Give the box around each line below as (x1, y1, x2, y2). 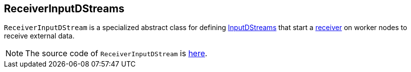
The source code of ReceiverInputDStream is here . (25, 48, 207, 59)
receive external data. (4, 32, 75, 40)
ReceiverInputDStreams (4, 2, 124, 15)
